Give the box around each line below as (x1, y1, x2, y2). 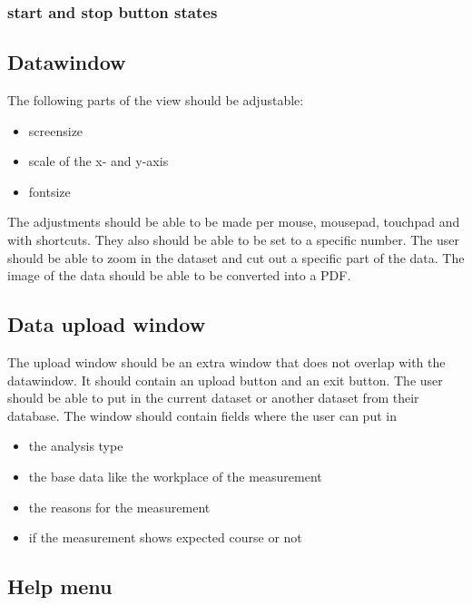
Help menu (7, 572, 113, 600)
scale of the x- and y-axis (28, 151, 169, 171)
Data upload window (7, 310, 206, 338)
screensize (28, 121, 84, 140)
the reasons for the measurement (28, 497, 211, 516)
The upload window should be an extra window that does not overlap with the (7, 353, 446, 371)
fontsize (28, 181, 71, 200)
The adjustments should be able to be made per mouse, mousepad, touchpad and (7, 212, 460, 231)
